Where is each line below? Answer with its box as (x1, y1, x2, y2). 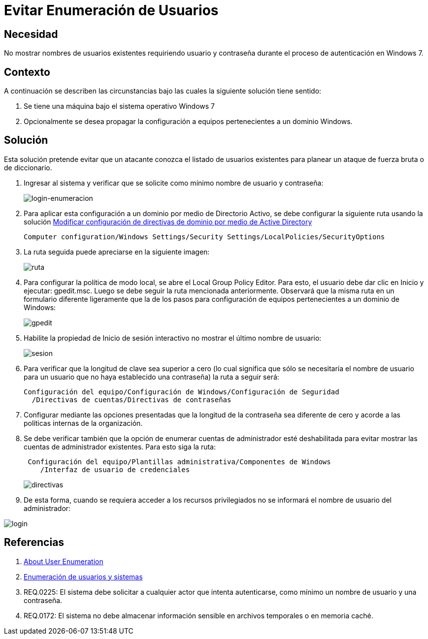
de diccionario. (4, 163, 52, 172)
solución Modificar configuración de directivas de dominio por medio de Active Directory (24, 217, 312, 226)
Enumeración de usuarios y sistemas (24, 572, 143, 581)
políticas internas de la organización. (24, 418, 143, 427)
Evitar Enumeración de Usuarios (4, 2, 219, 19)
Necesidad (4, 28, 58, 40)
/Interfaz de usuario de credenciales (40, 465, 190, 474)
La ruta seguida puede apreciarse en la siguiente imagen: (24, 247, 210, 256)
